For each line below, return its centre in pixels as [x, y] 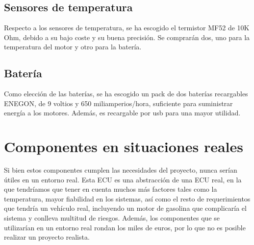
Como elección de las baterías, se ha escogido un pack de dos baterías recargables [126, 94]
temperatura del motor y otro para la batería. [73, 47]
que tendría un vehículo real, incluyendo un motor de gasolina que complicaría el [125, 208]
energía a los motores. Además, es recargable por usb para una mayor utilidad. [122, 113]
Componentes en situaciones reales [124, 146]
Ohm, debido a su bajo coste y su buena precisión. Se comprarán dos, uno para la [127, 37]
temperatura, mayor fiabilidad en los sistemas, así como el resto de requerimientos [127, 198]
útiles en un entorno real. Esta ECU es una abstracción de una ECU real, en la [123, 179]
